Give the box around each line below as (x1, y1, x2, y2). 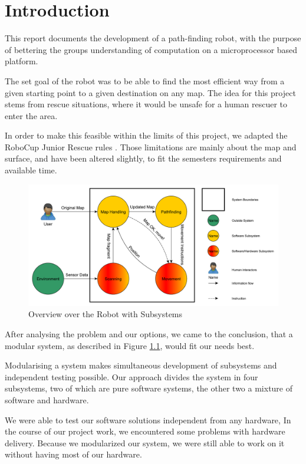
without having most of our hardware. (5, 448, 142, 460)
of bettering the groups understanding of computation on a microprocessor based (5, 43, 298, 55)
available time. (5, 164, 57, 176)
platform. (5, 55, 38, 67)
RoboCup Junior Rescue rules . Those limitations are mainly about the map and (5, 140, 297, 153)
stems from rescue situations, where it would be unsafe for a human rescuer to (5, 98, 288, 110)
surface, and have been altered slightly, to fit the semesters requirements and (5, 152, 282, 164)
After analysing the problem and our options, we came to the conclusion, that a (5, 328, 293, 340)
